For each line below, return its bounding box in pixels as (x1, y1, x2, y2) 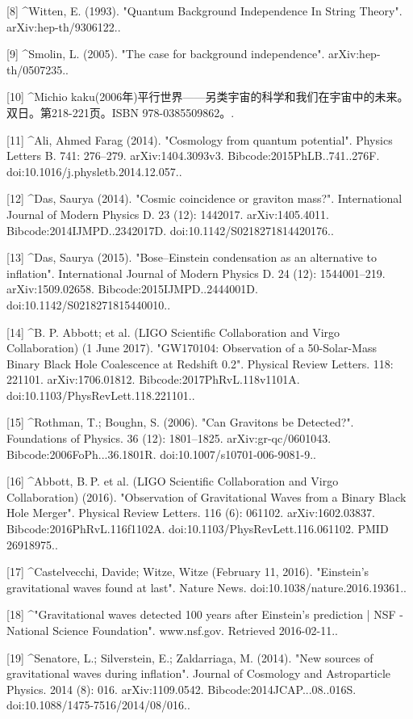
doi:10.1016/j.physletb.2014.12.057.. (6, 162, 182, 179)
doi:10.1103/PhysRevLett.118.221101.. (6, 386, 195, 403)
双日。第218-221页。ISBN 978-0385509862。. (6, 103, 235, 120)
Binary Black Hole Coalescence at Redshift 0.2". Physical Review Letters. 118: (6, 355, 394, 372)
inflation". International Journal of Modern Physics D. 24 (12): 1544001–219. (6, 264, 386, 281)
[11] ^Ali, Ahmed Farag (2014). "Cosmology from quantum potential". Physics (6, 131, 393, 148)
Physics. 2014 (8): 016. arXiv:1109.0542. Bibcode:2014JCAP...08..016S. (6, 680, 357, 697)
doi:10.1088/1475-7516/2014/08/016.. (6, 696, 190, 713)
